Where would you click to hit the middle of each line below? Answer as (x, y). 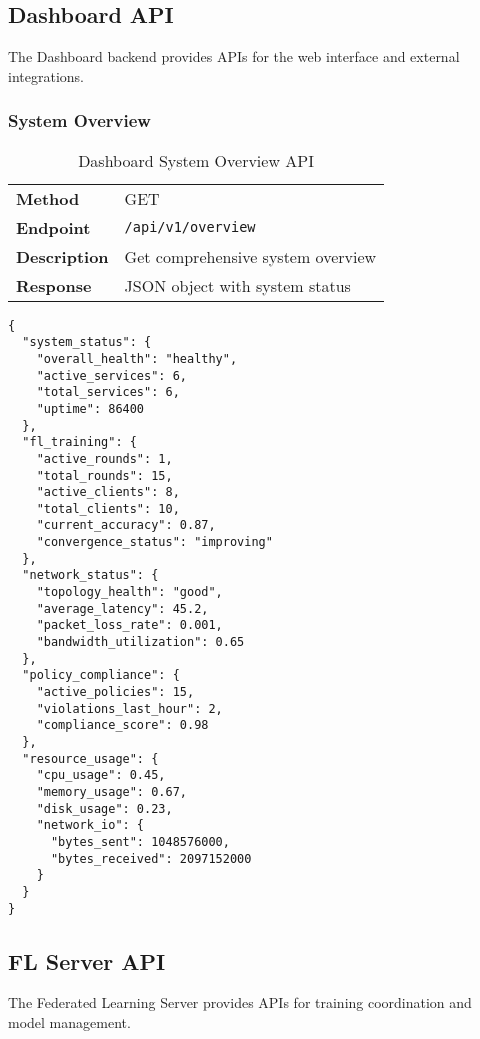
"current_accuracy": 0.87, (126, 525)
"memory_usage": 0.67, (111, 791)
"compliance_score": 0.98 (122, 725)
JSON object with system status (237, 285)
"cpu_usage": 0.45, (101, 775)
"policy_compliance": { (101, 675)
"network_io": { (90, 825)
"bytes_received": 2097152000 (151, 858)
